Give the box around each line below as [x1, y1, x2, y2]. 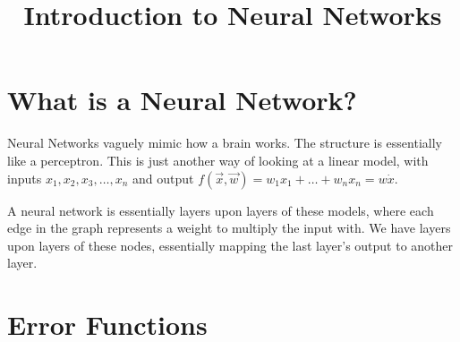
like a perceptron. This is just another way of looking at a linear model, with [7, 150, 429, 169]
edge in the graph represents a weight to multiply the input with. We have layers [7, 218, 451, 237]
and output [132, 168, 194, 187]
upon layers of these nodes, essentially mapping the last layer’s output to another [7, 235, 454, 254]
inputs [7, 168, 42, 187]
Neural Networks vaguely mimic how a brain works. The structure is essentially [7, 133, 442, 152]
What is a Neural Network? [7, 81, 357, 118]
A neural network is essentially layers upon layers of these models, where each [7, 201, 434, 219]
